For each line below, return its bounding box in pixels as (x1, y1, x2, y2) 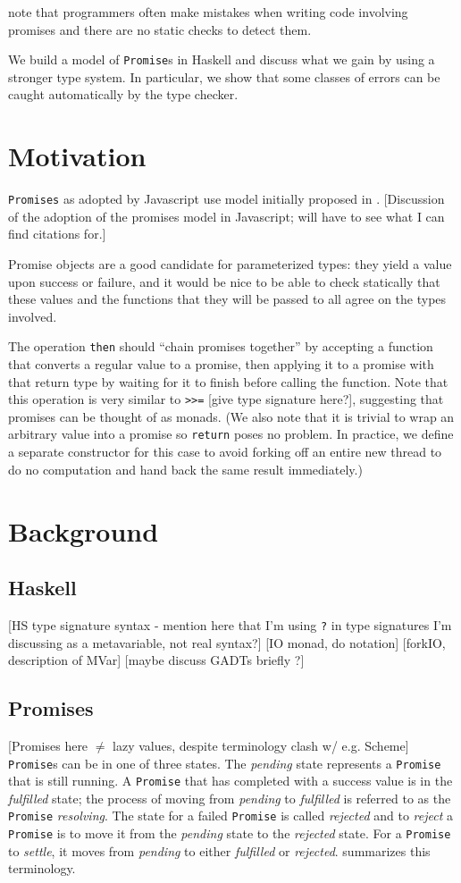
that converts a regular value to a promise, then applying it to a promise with (8, 355, 434, 374)
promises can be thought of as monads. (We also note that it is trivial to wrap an (8, 407, 455, 425)
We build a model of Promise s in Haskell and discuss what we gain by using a (8, 50, 435, 69)
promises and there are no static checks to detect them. (8, 20, 312, 38)
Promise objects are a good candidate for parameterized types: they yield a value (8, 255, 452, 273)
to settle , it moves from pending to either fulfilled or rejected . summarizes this (8, 841, 431, 860)
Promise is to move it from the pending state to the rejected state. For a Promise (8, 824, 451, 843)
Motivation (8, 138, 147, 174)
